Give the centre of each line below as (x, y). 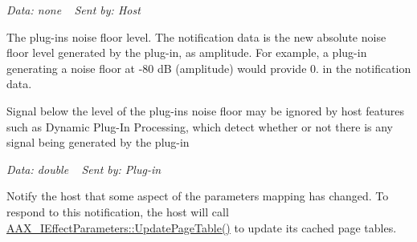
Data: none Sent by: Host (74, 10)
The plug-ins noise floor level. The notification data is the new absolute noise (196, 36)
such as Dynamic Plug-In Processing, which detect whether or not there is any (200, 126)
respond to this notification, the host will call (118, 211)
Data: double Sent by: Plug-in (84, 169)
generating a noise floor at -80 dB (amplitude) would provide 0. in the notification (209, 68)
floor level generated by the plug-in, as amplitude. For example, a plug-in (187, 52)
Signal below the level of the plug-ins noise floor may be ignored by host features (206, 110)
